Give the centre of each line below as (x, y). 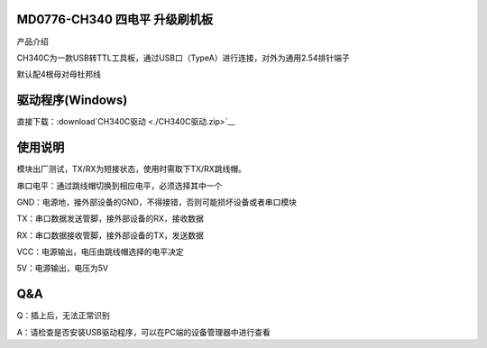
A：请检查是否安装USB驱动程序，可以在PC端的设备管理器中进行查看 (143, 332)
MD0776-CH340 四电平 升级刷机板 (115, 19)
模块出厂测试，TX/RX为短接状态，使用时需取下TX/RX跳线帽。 (132, 169)
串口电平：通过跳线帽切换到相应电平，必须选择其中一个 (119, 186)
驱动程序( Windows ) (72, 101)
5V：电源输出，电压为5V (62, 268)
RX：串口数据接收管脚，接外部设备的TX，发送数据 (110, 235)
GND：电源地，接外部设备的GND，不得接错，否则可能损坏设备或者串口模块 (157, 202)
